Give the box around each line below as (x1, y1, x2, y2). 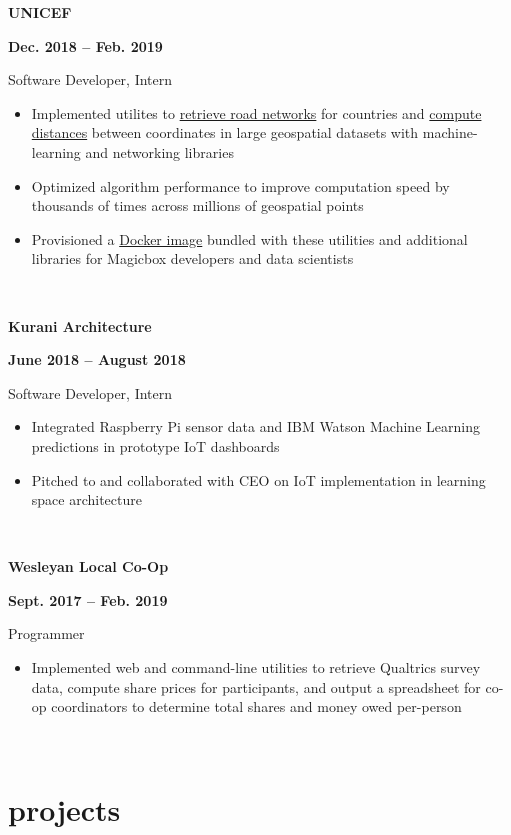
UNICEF (8, 2, 72, 22)
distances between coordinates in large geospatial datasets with (31, 122, 419, 143)
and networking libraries (85, 141, 234, 162)
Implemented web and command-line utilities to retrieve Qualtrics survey (31, 657, 481, 678)
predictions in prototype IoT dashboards (31, 435, 280, 456)
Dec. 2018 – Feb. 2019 (8, 35, 163, 56)
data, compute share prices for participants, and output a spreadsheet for (31, 676, 481, 697)
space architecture (31, 489, 142, 510)
